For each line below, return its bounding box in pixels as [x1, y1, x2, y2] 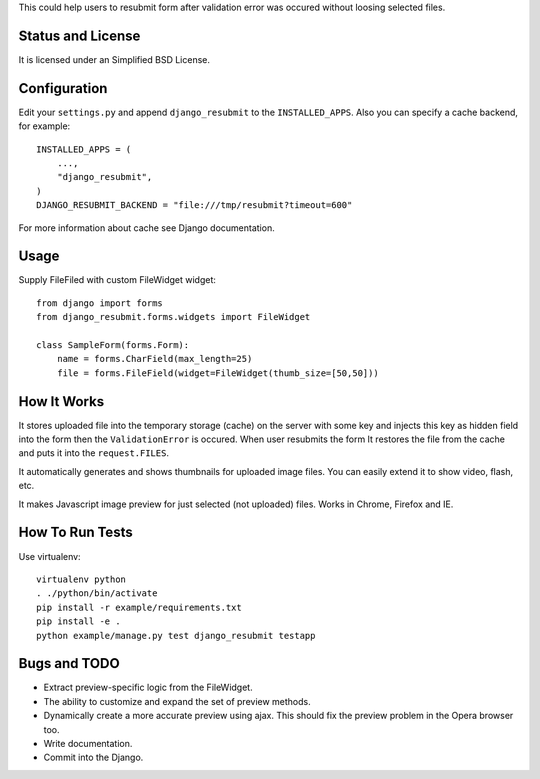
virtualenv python [36, 573, 127, 585]
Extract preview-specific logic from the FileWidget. [43, 681, 254, 694]
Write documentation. [43, 737, 133, 749]
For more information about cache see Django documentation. [18, 221, 275, 234]
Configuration [18, 80, 108, 97]
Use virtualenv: [18, 550, 81, 562]
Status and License [18, 27, 141, 44]
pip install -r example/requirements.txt [36, 601, 242, 613]
